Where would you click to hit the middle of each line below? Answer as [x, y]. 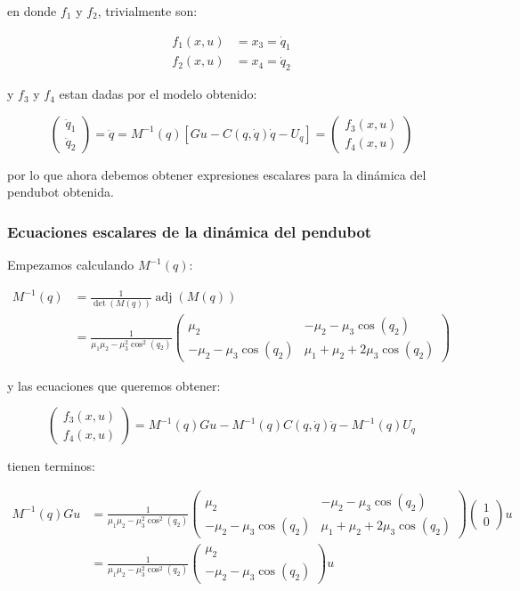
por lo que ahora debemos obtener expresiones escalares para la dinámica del [217, 174]
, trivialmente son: [147, 11]
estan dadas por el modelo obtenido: [158, 94]
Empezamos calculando [71, 265]
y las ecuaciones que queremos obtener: [114, 385]
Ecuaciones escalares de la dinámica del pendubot [190, 231]
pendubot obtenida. [61, 192]
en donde [32, 11]
